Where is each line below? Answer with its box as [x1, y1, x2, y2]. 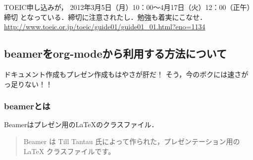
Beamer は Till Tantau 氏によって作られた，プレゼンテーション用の [23, 136, 240, 146]
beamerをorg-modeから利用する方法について [4, 46, 227, 61]
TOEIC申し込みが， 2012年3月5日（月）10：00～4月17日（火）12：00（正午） [4, 2, 251, 12]
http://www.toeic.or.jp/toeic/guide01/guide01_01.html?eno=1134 [4, 21, 205, 32]
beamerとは [4, 100, 51, 112]
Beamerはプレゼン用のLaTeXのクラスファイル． [4, 119, 158, 130]
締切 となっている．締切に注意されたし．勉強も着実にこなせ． [4, 11, 207, 22]
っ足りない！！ [4, 79, 52, 89]
